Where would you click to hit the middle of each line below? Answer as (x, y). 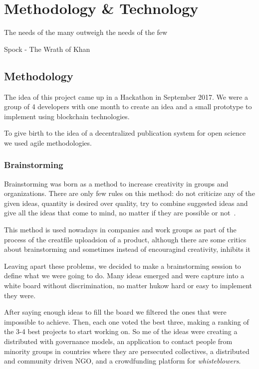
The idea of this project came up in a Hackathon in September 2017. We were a (126, 96)
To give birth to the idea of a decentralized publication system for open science (125, 133)
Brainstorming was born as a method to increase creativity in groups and (116, 183)
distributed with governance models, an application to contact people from (118, 341)
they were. (20, 295)
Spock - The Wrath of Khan (47, 49)
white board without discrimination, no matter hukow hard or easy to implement (128, 285)
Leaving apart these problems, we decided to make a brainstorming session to (123, 266)
